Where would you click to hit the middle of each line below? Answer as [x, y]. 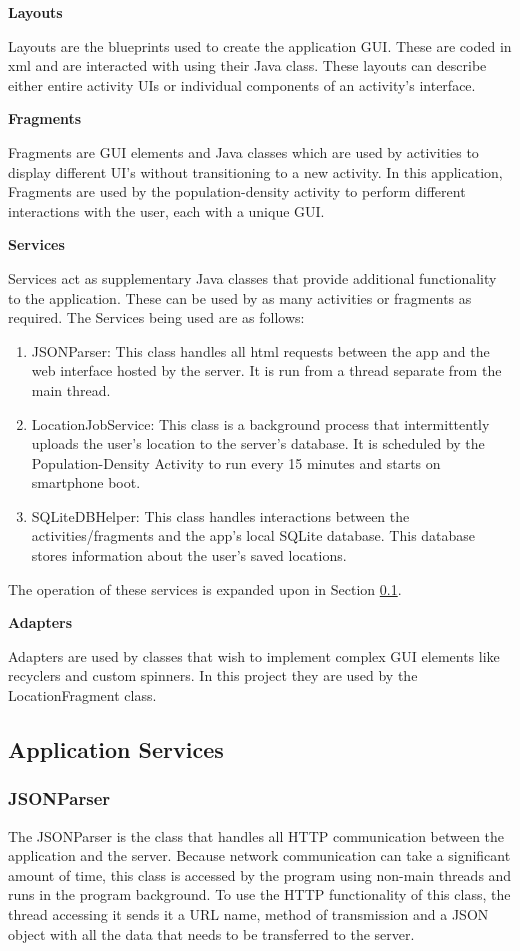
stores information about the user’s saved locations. [189, 555]
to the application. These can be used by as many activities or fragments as [240, 297]
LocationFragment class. [82, 695]
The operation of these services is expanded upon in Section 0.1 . [205, 588]
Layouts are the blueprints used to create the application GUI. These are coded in [260, 45]
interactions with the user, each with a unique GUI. [166, 210]
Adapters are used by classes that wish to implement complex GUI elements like [254, 655]
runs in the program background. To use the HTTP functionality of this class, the [259, 894]
